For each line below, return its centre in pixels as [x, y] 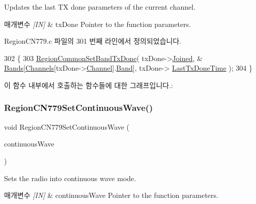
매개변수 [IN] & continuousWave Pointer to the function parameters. [111, 195]
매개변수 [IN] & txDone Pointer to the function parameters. [98, 24]
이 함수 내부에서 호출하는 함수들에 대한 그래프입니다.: [89, 85]
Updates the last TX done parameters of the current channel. [100, 7]
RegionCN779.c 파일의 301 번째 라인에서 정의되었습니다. [93, 41]
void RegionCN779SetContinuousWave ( [67, 126]
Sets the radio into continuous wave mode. [70, 178]
